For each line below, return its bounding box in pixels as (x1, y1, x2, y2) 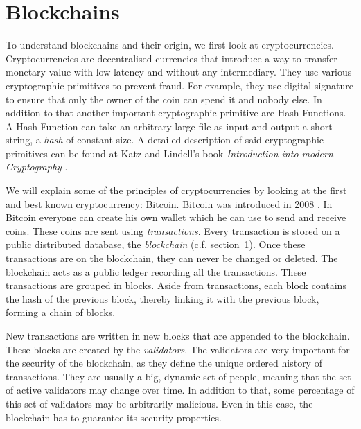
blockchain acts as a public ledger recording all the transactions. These (6, 264, 306, 279)
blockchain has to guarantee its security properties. (6, 410, 222, 424)
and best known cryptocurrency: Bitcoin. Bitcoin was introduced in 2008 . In (6, 196, 333, 211)
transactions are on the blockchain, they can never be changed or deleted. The (6, 251, 338, 265)
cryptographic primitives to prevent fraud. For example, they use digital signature (6, 78, 354, 92)
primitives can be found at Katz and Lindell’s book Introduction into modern (6, 146, 333, 160)
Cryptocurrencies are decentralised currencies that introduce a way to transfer (6, 51, 337, 65)
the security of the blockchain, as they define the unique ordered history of (6, 356, 322, 370)
